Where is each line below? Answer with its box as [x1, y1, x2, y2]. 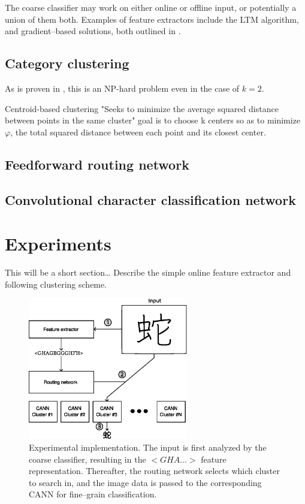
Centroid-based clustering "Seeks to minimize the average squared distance [5, 102, 279, 114]
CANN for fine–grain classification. [29, 488, 157, 500]
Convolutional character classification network [5, 190, 296, 209]
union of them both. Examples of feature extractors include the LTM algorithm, [5, 13, 299, 25]
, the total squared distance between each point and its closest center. [10, 125, 266, 138]
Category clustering [5, 54, 129, 73]
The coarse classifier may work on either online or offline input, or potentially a [5, 1, 297, 13]
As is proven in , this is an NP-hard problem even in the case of [5, 82, 240, 94]
